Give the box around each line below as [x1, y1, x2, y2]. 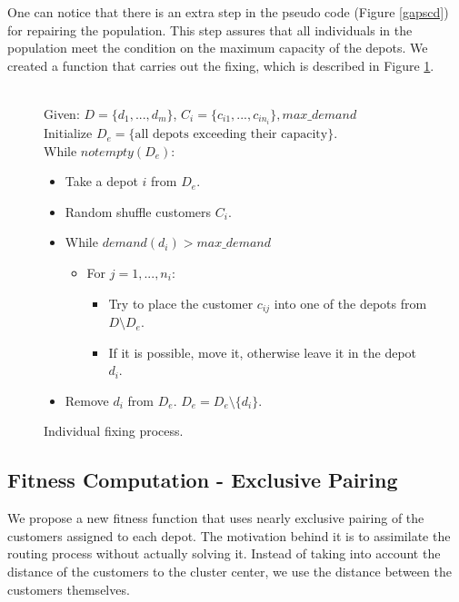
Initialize [44, 123, 93, 143]
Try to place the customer [108, 293, 254, 312]
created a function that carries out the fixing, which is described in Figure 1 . [7, 55, 434, 74]
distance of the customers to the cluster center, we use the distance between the [7, 562, 452, 581]
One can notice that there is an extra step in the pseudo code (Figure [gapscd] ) [7, 3, 449, 21]
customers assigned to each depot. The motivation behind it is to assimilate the [7, 526, 451, 545]
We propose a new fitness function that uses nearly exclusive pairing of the [7, 508, 424, 528]
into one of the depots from [274, 293, 427, 312]
